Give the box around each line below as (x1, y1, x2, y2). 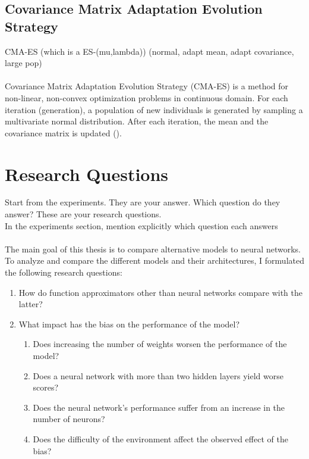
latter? (18, 298, 43, 310)
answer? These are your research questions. (5, 208, 162, 220)
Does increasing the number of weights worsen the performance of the (33, 338, 287, 350)
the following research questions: (5, 266, 122, 279)
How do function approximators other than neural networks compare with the (18, 286, 302, 298)
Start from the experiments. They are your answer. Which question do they (5, 196, 280, 208)
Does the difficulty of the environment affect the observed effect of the (33, 432, 288, 445)
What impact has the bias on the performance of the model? (18, 317, 240, 330)
